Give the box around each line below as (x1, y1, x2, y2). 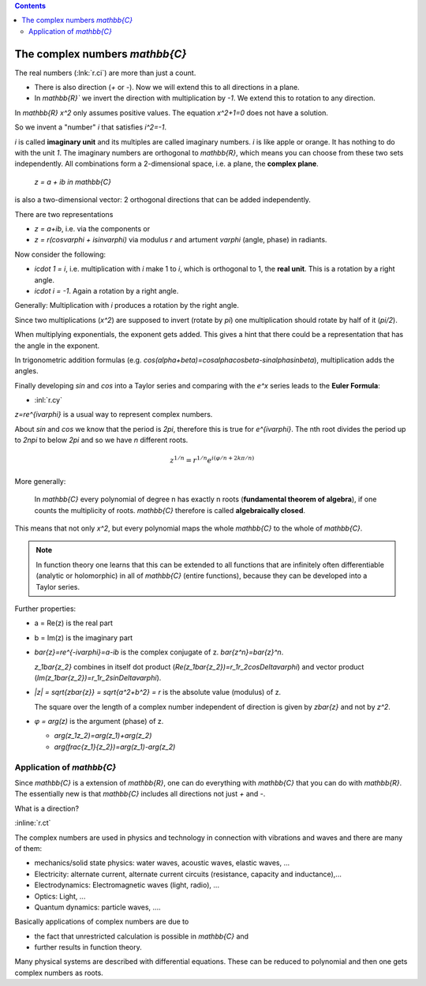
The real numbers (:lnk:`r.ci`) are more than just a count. (14, 68, 196, 77)
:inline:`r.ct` (14, 818, 51, 828)
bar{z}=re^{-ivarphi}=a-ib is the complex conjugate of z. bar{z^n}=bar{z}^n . (34, 647, 284, 657)
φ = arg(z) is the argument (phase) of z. (34, 717, 164, 726)
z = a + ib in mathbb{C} (34, 177, 112, 186)
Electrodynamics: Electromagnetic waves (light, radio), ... (34, 880, 220, 890)
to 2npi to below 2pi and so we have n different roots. (14, 435, 189, 445)
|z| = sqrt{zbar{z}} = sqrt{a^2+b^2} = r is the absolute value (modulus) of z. (34, 688, 282, 697)
